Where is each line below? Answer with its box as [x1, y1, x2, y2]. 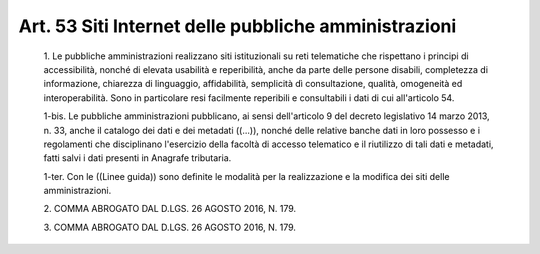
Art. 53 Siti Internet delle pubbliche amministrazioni [18, 15, 457, 37]
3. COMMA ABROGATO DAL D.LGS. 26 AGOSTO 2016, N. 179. [43, 221, 297, 233]
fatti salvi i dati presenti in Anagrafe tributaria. [43, 152, 232, 164]
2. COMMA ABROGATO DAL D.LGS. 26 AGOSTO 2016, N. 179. [43, 203, 297, 215]
